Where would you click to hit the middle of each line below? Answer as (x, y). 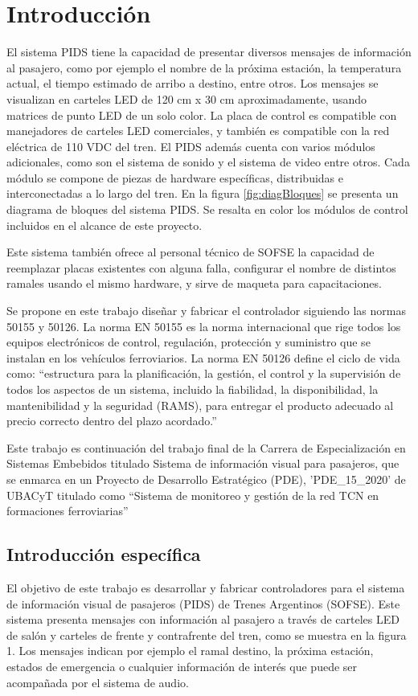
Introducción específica (104, 554)
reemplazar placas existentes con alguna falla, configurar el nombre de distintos (201, 267)
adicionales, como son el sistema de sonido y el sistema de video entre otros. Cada (208, 162)
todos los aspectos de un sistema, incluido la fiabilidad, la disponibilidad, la (193, 389)
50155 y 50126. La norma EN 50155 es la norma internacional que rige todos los (204, 326)
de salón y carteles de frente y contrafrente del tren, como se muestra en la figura (207, 635)
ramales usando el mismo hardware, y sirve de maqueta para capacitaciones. (194, 283)
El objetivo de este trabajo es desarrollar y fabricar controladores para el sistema (206, 587)
